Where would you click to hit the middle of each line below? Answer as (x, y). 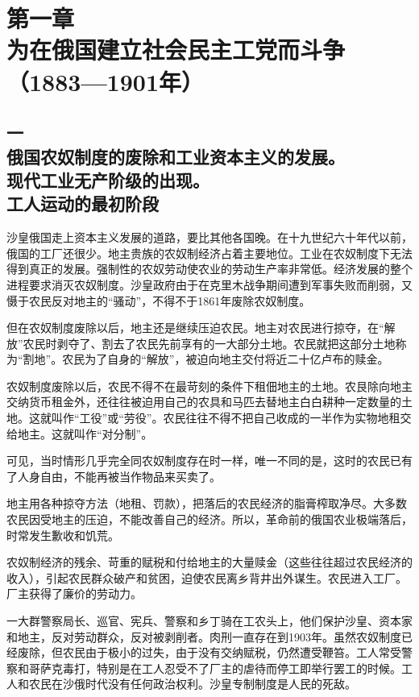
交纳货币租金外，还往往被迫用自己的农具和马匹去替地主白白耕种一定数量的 (204, 402)
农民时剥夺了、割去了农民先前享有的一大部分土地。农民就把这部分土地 (209, 343)
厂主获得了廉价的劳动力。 (74, 593)
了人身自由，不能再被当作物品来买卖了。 (114, 476)
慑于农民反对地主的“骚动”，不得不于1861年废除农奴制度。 (159, 300)
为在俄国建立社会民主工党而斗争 (176, 50)
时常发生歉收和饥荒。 (63, 535)
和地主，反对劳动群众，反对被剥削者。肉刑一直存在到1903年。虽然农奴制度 (204, 636)
